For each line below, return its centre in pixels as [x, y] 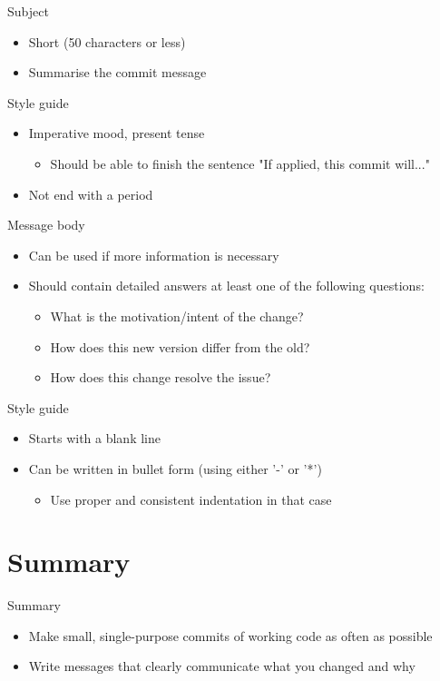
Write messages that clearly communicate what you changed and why [222, 666]
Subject [28, 11]
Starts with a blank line [94, 438]
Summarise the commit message [117, 72]
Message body [46, 225]
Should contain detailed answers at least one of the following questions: [226, 286]
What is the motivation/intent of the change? [177, 316]
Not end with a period [91, 194]
